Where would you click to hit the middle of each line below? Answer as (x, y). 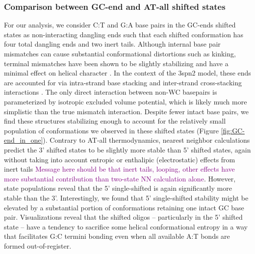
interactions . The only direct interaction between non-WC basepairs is (111, 92)
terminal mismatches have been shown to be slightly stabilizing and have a (116, 63)
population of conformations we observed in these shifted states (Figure (111, 130)
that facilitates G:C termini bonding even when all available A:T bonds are (117, 236)
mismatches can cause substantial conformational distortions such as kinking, (120, 53)
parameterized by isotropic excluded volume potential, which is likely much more (126, 101)
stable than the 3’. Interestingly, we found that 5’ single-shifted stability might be (126, 197)
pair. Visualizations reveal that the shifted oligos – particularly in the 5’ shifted (123, 217)
